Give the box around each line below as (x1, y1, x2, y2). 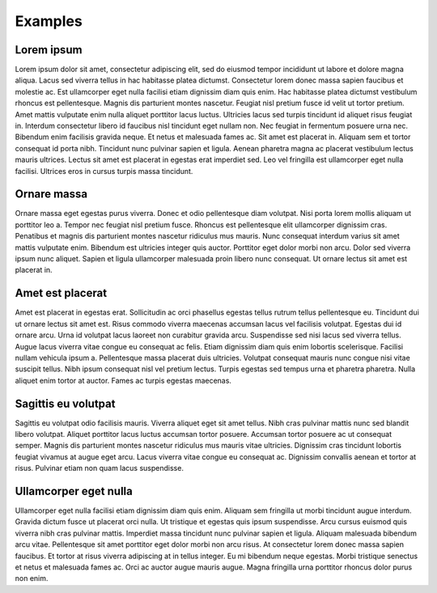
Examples (15, 12, 83, 30)
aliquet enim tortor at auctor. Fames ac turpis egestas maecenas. (15, 375, 232, 385)
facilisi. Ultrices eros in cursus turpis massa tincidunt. (15, 166, 193, 176)
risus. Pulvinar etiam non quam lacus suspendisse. (15, 464, 184, 473)
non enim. (15, 574, 49, 583)
